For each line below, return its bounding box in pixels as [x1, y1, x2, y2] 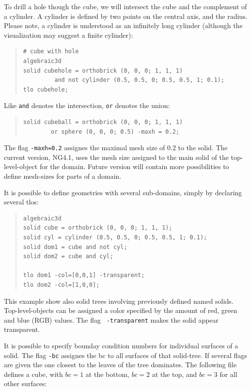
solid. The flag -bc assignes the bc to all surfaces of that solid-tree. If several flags [4, 350, 247, 360]
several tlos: [4, 197, 39, 207]
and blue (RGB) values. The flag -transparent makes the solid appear [4, 314, 219, 325]
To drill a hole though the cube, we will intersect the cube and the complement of [4, 1, 247, 11]
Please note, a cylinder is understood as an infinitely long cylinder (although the [4, 20, 243, 31]
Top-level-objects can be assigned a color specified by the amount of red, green [4, 305, 237, 315]
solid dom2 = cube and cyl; [23, 253, 113, 260]
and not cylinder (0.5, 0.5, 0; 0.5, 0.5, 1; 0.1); [54, 77, 225, 84]
